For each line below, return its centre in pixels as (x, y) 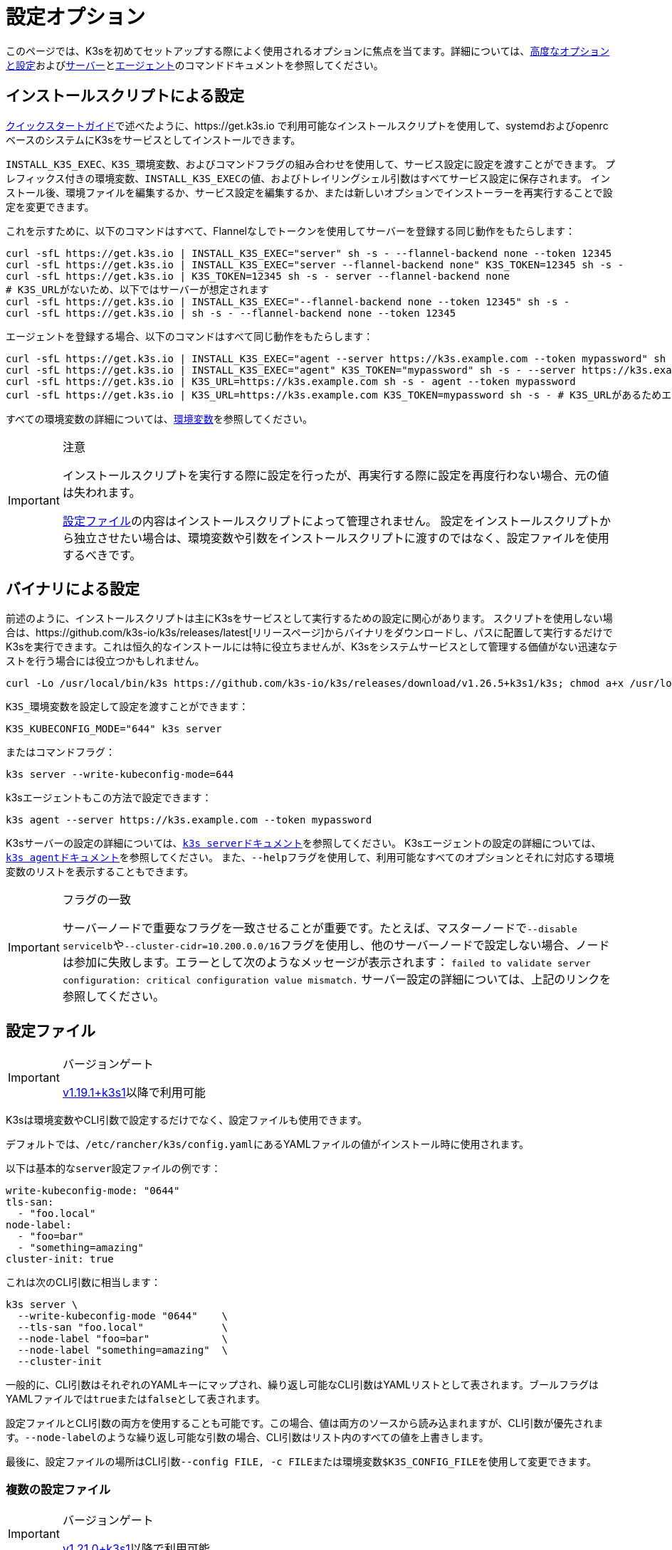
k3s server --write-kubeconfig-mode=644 (120, 775)
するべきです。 (102, 555)
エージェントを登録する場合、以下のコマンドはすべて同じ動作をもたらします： (190, 336)
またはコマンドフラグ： (61, 752)
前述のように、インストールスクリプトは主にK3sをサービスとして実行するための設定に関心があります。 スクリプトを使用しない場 (309, 618)
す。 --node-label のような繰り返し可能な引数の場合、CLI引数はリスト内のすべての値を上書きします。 (247, 1438)
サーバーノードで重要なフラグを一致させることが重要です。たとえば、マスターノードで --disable (320, 928)
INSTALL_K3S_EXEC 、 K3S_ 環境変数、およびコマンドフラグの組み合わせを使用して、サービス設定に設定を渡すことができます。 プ (310, 164)
